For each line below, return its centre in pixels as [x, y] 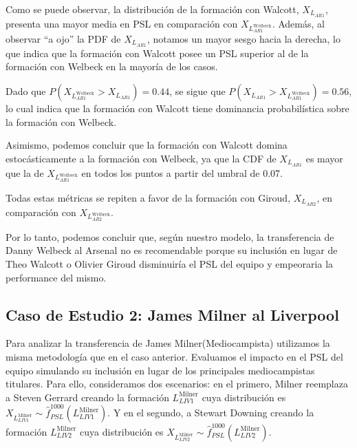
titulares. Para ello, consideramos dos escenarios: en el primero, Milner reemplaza [177, 384]
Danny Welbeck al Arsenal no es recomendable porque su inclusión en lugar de [172, 250]
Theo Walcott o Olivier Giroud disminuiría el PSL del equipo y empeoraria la [170, 264]
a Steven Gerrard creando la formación [87, 397]
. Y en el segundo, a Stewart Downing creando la [211, 413]
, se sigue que [197, 91]
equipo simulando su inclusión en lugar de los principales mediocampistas [160, 370]
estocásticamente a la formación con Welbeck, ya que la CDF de [141, 158]
